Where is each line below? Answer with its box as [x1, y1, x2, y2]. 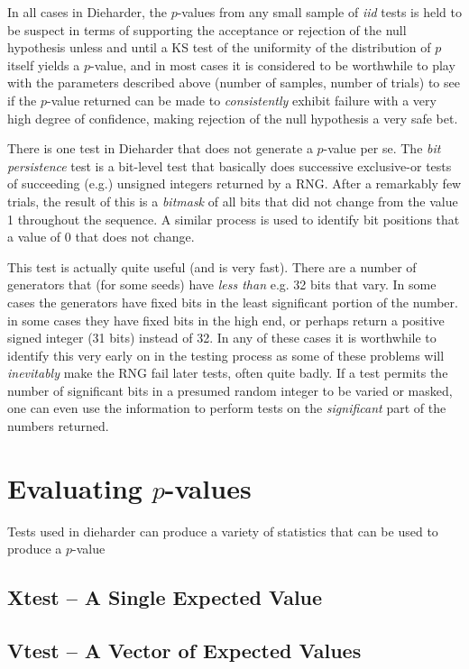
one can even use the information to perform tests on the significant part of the [7, 399, 446, 417]
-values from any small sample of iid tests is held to [177, 3, 462, 21]
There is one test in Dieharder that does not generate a [7, 139, 313, 158]
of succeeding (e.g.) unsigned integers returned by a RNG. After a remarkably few [7, 174, 462, 193]
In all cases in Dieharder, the [7, 3, 167, 21]
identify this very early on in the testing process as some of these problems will [7, 345, 445, 364]
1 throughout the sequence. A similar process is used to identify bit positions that [7, 209, 460, 228]
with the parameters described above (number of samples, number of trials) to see [7, 73, 460, 92]
